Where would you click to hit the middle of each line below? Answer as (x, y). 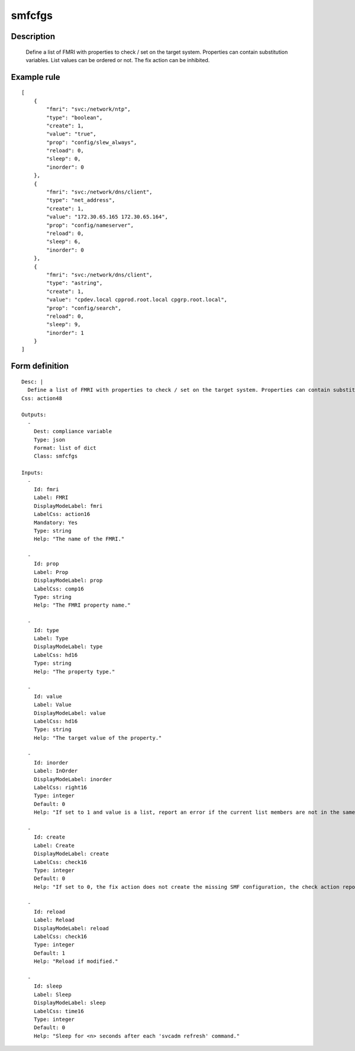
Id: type (46, 630)
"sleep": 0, (64, 159)
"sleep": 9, (64, 325)
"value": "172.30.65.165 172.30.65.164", (107, 217)
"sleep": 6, (64, 242)
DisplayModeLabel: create (71, 854)
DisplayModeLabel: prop (68, 581)
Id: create (49, 837)
